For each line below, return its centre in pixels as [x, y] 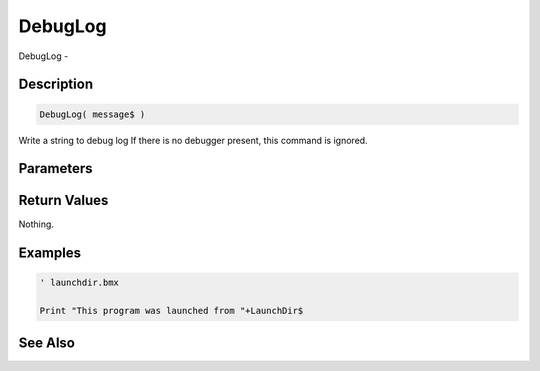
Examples [50, 253]
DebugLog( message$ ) [92, 114]
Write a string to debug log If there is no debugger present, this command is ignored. [193, 140]
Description [56, 84]
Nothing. [36, 224]
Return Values [63, 200]
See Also [46, 342]
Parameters [55, 168]
